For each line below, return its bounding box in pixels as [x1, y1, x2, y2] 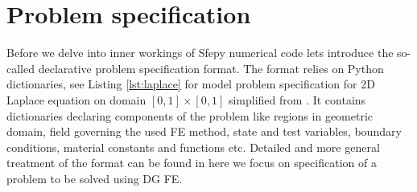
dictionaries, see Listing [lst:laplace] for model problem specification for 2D [6, 76, 375, 92]
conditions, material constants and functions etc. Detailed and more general [6, 138, 380, 155]
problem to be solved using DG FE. [6, 170, 183, 186]
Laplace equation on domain [6, 91, 147, 108]
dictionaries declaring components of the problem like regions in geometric [6, 107, 374, 124]
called [6, 59, 35, 76]
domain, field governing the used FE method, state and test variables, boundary [6, 123, 402, 140]
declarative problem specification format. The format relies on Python [38, 59, 384, 76]
